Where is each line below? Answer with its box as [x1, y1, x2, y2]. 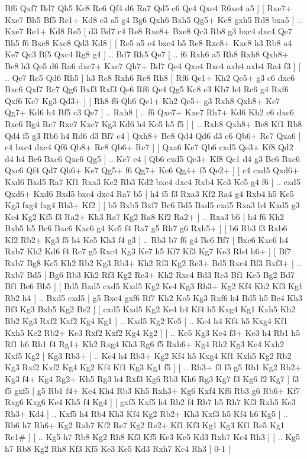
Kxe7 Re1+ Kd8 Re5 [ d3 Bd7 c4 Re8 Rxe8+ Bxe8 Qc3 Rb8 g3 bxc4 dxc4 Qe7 [5, 25, 292, 37]
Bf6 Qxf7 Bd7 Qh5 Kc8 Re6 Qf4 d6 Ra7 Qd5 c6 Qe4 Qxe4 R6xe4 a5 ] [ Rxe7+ [5, 2, 292, 14]
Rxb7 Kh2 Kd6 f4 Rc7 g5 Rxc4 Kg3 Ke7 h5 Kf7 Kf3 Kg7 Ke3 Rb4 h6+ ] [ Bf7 [5, 245, 292, 257]
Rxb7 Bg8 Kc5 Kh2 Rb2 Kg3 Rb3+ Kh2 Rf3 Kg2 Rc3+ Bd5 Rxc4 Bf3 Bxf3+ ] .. [5, 257, 302, 269]
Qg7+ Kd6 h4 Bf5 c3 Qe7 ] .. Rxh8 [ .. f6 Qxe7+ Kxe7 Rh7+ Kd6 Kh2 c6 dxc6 [5, 106, 294, 118]
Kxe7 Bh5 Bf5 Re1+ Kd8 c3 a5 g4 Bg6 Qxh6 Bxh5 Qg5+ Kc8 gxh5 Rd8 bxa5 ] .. [5, 13, 302, 25]
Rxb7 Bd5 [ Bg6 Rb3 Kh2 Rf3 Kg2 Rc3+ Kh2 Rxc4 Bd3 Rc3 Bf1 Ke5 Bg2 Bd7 [5, 268, 295, 280]
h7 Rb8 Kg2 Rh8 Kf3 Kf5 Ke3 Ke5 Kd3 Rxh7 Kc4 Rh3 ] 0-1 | [5, 442, 231, 454]
